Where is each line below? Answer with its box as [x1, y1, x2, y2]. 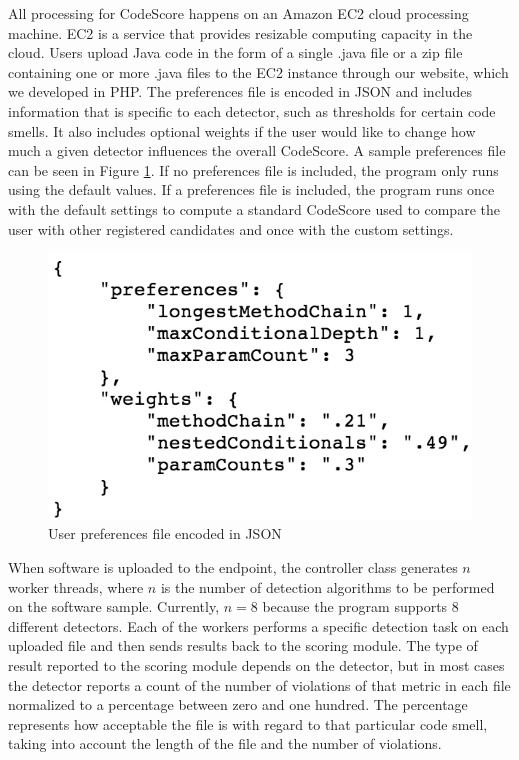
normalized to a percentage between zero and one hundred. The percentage [8, 694, 468, 715]
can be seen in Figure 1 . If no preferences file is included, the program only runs [8, 159, 499, 180]
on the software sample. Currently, [8, 596, 220, 617]
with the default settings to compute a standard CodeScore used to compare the [8, 198, 500, 219]
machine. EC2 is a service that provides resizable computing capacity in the [8, 22, 473, 43]
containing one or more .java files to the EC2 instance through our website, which [8, 61, 509, 82]
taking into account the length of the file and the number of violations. [8, 733, 442, 754]
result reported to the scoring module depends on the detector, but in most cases [8, 654, 505, 675]
